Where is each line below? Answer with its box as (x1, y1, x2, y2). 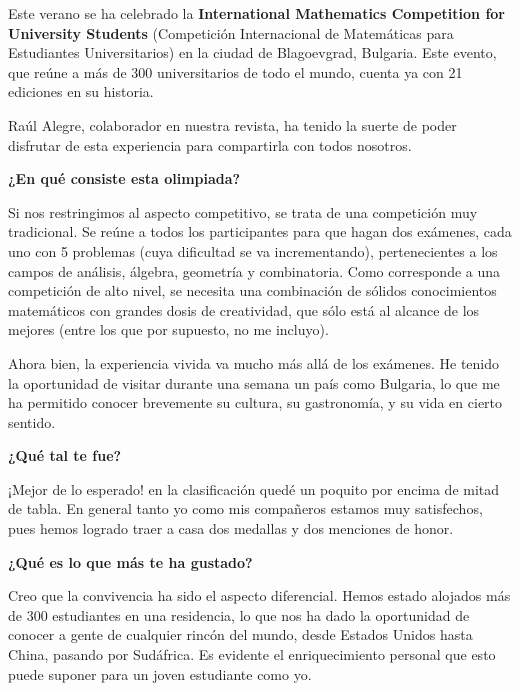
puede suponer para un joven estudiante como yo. (8, 663, 312, 684)
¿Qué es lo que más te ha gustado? (8, 551, 253, 572)
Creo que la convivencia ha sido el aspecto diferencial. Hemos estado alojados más (8, 585, 511, 606)
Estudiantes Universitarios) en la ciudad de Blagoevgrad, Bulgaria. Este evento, (8, 42, 497, 63)
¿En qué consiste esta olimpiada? (8, 168, 241, 189)
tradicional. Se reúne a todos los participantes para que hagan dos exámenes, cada (8, 221, 512, 242)
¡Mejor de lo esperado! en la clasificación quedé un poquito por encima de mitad (8, 478, 500, 499)
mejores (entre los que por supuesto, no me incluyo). (8, 319, 329, 340)
